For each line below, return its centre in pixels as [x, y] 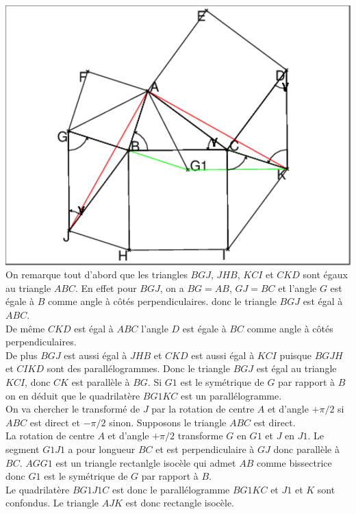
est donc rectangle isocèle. [180, 503]
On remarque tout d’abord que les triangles [97, 274]
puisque [295, 355]
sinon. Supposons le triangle [168, 422]
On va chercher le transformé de [73, 409]
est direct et [55, 422]
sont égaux [325, 274]
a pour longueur [102, 449]
